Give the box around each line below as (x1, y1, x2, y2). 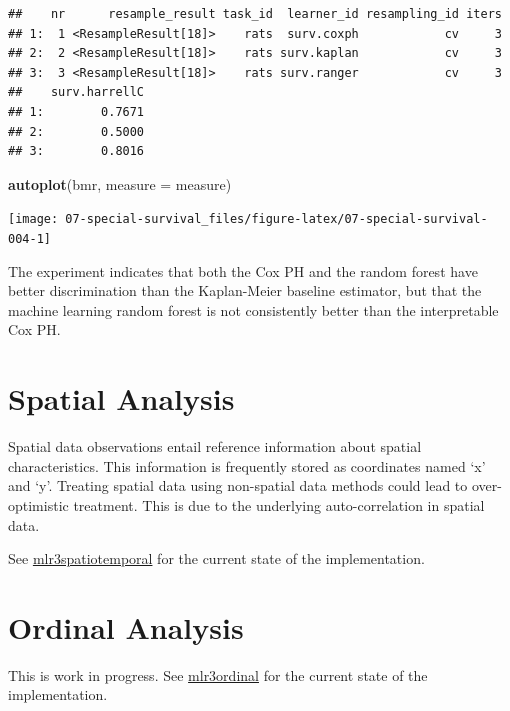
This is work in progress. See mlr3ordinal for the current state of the (8, 664, 428, 685)
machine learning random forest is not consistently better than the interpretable (8, 299, 499, 320)
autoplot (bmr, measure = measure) (8, 173, 232, 194)
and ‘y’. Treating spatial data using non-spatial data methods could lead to (8, 475, 468, 496)
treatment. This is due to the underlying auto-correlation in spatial (73, 494, 485, 515)
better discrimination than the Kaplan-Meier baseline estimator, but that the (8, 280, 482, 301)
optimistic (8, 494, 69, 515)
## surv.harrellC (8, 85, 145, 100)
